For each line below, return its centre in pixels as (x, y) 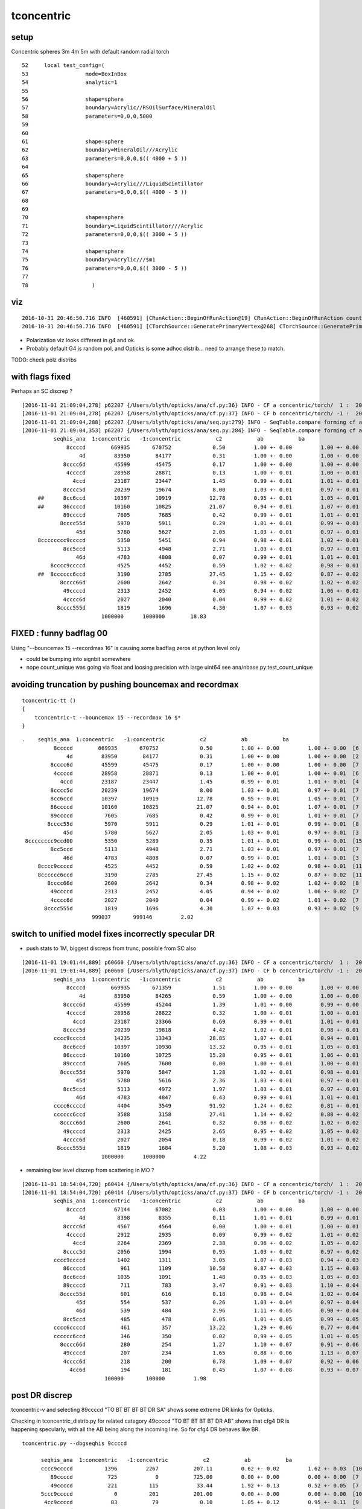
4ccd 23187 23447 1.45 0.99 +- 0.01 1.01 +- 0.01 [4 (209, 782)
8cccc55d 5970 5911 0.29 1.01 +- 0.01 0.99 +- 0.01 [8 (203, 824)
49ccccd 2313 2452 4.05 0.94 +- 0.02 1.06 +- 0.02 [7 (205, 892)
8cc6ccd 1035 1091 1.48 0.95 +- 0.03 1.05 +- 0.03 (211, 1277)
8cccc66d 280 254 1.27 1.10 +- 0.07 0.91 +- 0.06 (209, 1344)
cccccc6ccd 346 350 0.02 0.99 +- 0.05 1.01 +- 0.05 (206, 1336)
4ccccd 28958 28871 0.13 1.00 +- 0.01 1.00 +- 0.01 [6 (206, 773)
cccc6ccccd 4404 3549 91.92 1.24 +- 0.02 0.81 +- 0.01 (206, 1106)
